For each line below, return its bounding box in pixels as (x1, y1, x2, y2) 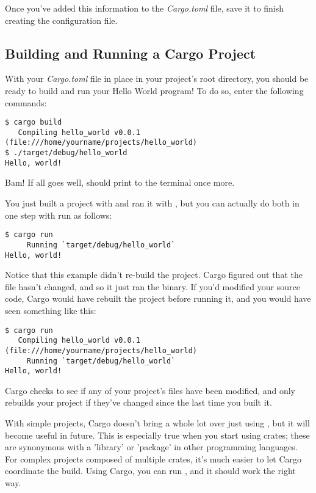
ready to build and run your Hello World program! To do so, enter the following (5, 84, 304, 97)
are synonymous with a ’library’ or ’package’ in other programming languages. (5, 440, 298, 453)
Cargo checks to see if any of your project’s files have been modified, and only (5, 384, 296, 396)
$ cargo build (5, 118, 62, 127)
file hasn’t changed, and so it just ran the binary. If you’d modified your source (5, 280, 300, 293)
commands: (5, 96, 47, 109)
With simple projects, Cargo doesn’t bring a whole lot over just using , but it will (5, 417, 310, 429)
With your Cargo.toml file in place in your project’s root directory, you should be (5, 72, 309, 85)
